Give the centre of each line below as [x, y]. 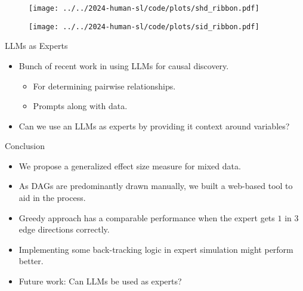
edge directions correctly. [64, 229]
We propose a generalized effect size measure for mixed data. [130, 165]
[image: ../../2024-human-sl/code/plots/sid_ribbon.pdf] [144, 27]
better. [31, 261]
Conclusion [25, 146]
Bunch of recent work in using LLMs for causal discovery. [124, 65]
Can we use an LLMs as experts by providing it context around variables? [154, 126]
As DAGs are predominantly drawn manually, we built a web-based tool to [156, 186]
